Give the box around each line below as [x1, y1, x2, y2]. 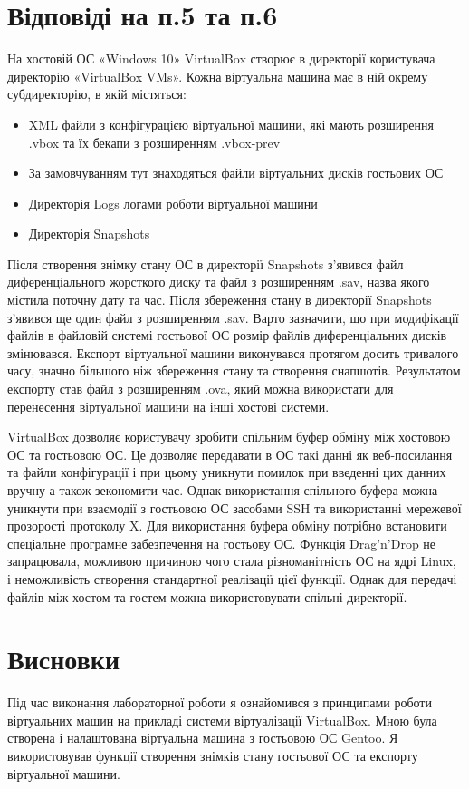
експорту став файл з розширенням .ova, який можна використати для [7, 379, 394, 398]
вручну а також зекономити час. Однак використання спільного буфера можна [7, 481, 438, 499]
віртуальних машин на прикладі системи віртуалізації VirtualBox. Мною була [7, 710, 437, 729]
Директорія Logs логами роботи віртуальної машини [28, 193, 318, 212]
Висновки [7, 640, 120, 677]
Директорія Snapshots [28, 224, 150, 243]
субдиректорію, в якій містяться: [7, 84, 187, 103]
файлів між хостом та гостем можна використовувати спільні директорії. [7, 587, 407, 606]
